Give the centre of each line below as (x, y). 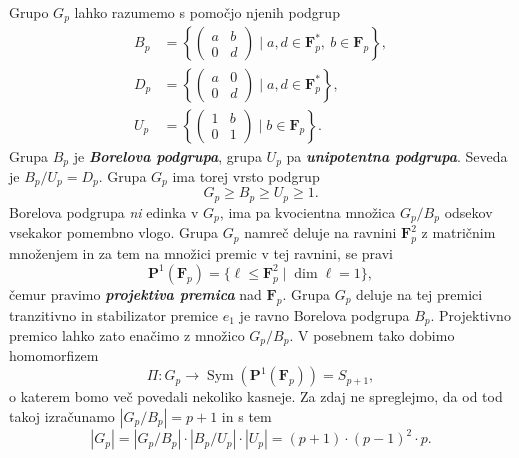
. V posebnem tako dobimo (372, 335)
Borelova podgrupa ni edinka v (104, 211)
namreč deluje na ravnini (320, 232)
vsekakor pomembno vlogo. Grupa (114, 232)
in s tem (246, 415)
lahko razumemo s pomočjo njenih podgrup (207, 12)
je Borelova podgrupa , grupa (167, 155)
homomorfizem (54, 355)
